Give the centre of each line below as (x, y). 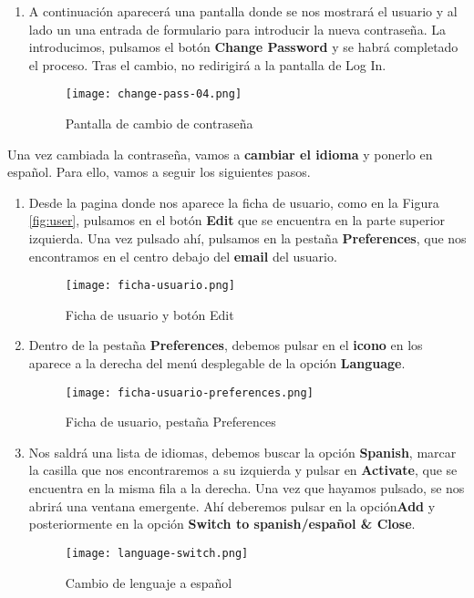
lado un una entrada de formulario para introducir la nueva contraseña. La (237, 29)
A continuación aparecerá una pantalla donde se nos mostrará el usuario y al (243, 11)
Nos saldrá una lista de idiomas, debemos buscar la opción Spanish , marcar (242, 452)
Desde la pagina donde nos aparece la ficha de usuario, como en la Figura (234, 202)
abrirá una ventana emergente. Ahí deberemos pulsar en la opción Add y (232, 505)
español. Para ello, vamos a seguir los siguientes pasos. (159, 172)
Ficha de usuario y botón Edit (149, 314)
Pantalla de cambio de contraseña (159, 124)
